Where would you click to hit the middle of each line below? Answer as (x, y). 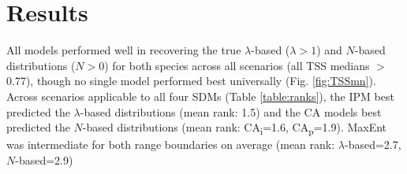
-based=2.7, (373, 144)
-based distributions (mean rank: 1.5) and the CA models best (231, 111)
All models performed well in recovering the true (124, 50)
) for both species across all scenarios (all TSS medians (237, 65)
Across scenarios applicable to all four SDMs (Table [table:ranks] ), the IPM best (200, 96)
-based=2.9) (44, 159)
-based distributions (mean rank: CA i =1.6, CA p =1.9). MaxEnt (235, 128)
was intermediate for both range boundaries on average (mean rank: (171, 144)
